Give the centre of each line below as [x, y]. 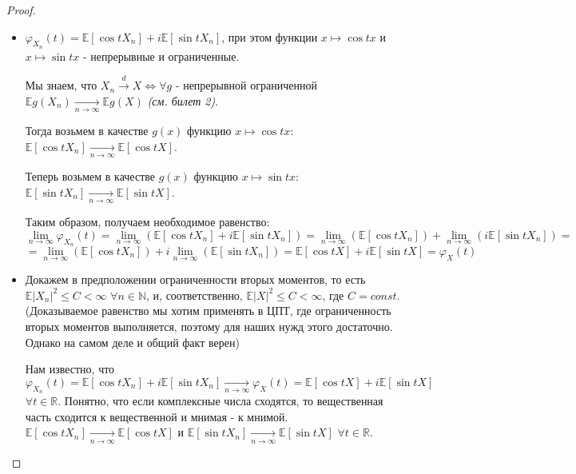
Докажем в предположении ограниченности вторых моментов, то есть [195, 279]
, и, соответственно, [195, 295]
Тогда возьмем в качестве [87, 131]
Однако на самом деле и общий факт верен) [132, 342]
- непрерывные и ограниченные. [161, 56]
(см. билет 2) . [183, 100]
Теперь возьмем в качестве [90, 176]
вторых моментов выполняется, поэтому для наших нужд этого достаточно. [209, 326]
